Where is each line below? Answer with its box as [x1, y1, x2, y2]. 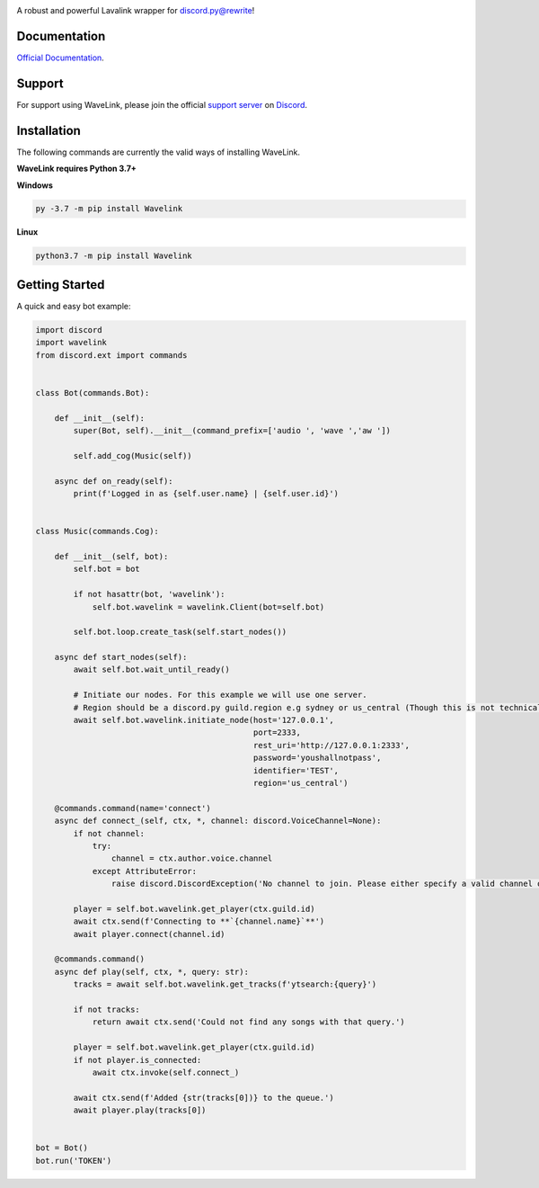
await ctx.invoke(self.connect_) [92, 1067, 240, 1077]
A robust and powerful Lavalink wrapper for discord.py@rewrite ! [16, 5, 255, 15]
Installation [16, 122, 81, 138]
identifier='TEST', [252, 765, 340, 775]
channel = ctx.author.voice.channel [110, 853, 273, 863]
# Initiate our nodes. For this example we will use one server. [73, 690, 367, 701]
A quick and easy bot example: [16, 300, 131, 311]
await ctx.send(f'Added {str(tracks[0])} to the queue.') [73, 1093, 334, 1103]
